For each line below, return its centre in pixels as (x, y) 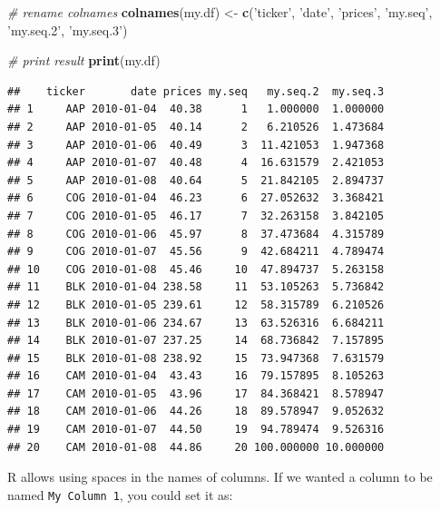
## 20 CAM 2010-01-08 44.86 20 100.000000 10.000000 (196, 447)
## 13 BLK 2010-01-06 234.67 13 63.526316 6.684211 (196, 323)
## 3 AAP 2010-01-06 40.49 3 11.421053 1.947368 (196, 145)
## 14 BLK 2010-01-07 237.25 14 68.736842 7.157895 (196, 341)
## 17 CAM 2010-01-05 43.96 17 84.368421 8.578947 (196, 393)
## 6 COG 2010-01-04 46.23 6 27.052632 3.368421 (196, 198)
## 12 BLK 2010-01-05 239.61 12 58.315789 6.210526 (196, 304)
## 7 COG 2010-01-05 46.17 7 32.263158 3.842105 (196, 216)
